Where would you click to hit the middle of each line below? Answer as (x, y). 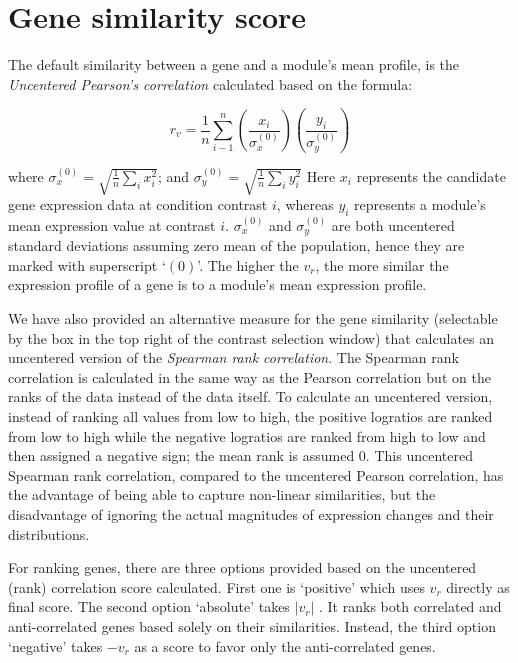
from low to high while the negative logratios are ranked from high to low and (247, 435)
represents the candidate (431, 175)
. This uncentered (419, 455)
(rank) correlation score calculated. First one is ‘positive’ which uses (216, 586)
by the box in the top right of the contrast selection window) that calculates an (251, 337)
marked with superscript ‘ (87, 264)
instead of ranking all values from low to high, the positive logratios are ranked (250, 415)
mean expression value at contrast (112, 224)
